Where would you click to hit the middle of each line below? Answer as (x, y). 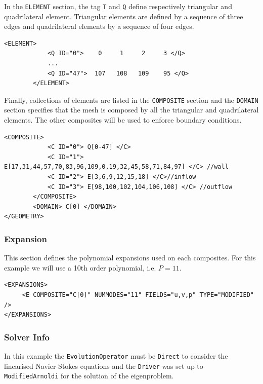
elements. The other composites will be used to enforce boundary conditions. (123, 120)
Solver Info (27, 337)
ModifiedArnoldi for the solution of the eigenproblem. (89, 376)
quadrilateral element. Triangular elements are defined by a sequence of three (124, 16)
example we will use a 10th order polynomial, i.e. (80, 267)
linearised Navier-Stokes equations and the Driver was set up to (104, 366)
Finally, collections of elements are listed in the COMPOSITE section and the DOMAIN (131, 100)
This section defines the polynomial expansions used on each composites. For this (130, 258)
